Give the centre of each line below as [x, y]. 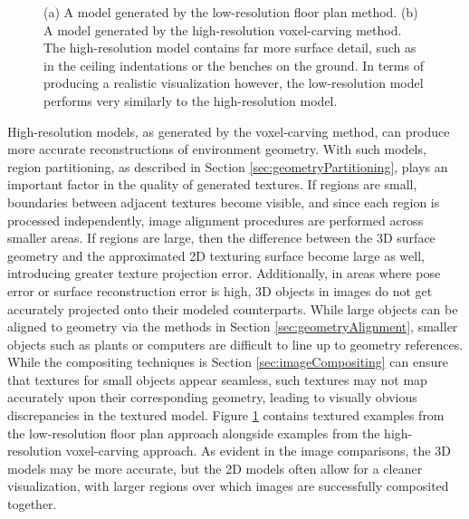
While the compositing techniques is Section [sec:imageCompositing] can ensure [228, 362]
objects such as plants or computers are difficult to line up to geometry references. [235, 344]
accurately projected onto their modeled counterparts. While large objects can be [233, 308]
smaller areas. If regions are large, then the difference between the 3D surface [221, 238]
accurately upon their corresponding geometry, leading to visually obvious [212, 397]
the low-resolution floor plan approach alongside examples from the [194, 432]
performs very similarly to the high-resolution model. [191, 100]
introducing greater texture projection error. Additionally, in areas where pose [224, 273]
